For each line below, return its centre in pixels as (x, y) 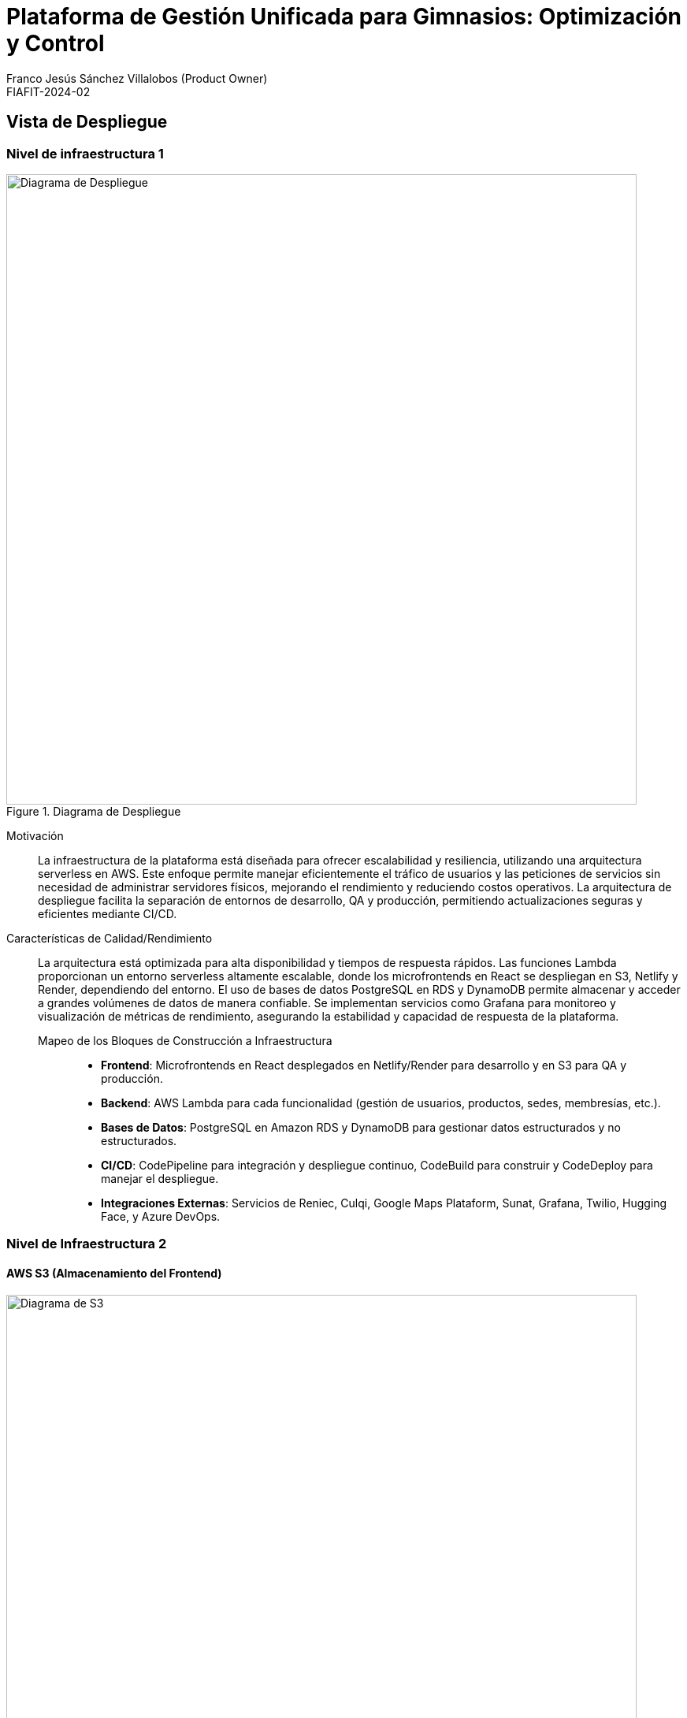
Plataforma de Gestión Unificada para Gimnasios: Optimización (344, 17)
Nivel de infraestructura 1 (85, 153)
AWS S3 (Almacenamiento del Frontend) (114, 1273)
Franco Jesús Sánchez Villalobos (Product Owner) (137, 78)
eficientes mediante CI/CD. (108, 913)
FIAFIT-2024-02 (48, 91)
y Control (56, 43)
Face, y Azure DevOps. (161, 1216)
